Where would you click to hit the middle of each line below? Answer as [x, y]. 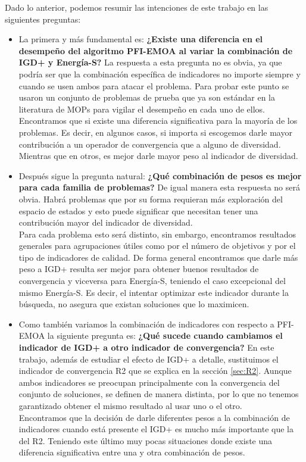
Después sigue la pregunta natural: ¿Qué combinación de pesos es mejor [160, 175]
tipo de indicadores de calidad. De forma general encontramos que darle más [158, 257]
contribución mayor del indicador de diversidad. [106, 222]
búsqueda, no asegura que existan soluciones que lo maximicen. [134, 304]
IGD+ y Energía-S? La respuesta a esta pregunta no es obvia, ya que [150, 62]
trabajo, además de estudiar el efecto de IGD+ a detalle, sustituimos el [149, 359]
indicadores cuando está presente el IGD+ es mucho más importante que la [156, 429]
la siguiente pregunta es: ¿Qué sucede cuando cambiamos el [165, 335]
